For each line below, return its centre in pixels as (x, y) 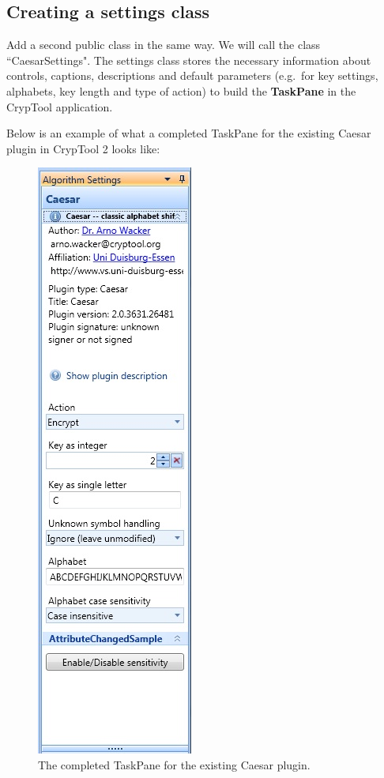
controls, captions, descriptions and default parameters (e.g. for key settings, (192, 75)
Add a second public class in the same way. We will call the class (164, 45)
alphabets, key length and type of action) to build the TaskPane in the (181, 90)
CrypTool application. (60, 106)
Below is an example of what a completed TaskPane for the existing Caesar (189, 133)
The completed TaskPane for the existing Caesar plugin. (174, 764)
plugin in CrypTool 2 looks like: (83, 148)
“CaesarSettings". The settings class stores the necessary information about (189, 60)
